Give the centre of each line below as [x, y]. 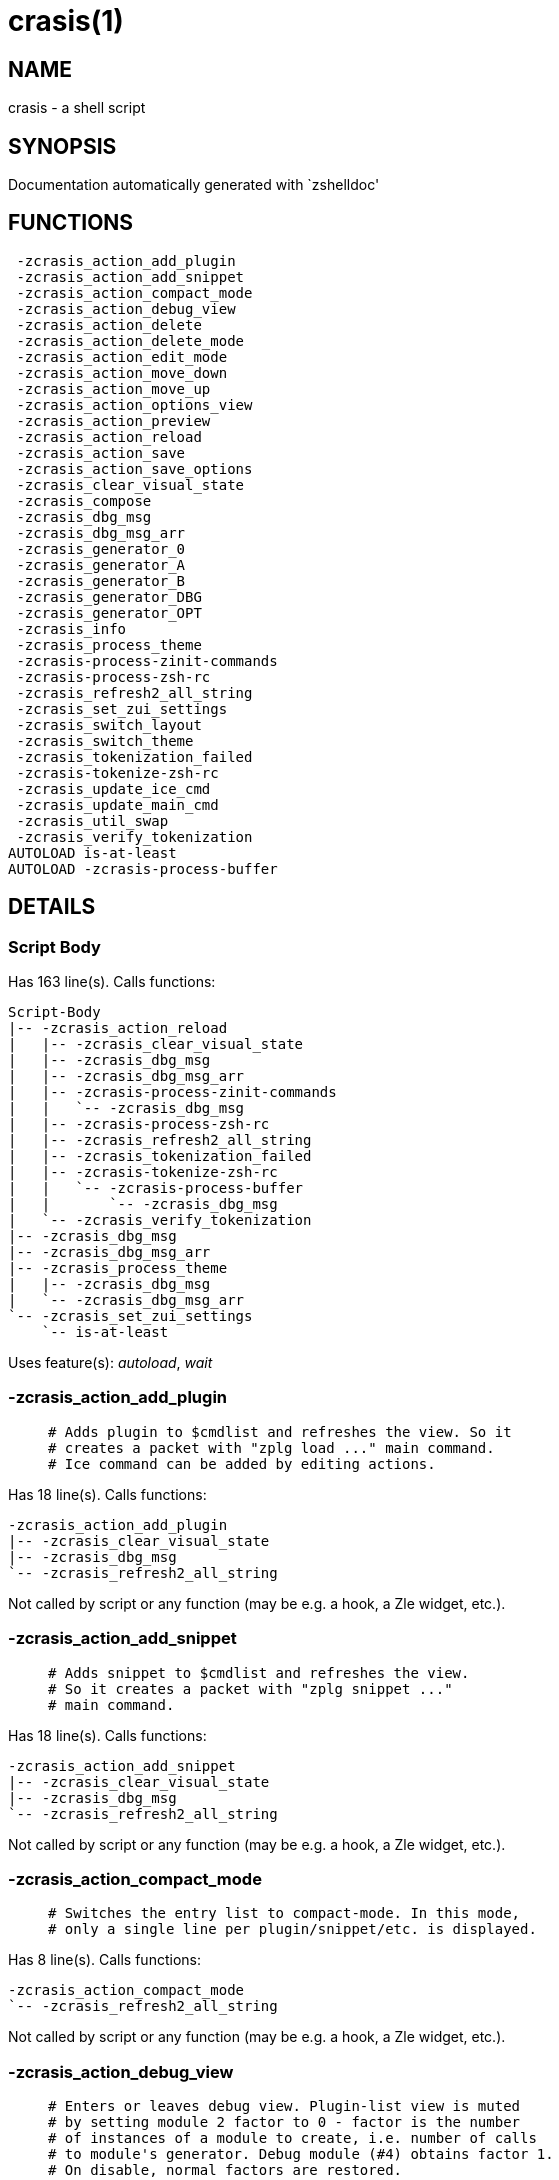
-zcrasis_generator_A [101, 564]
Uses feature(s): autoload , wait [110, 1363]
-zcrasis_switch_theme [105, 740]
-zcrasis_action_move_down [122, 372]
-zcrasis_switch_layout [109, 724]
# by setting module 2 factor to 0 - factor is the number [284, 2122]
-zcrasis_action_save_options [134, 468]
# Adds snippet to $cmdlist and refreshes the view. [259, 1672]
